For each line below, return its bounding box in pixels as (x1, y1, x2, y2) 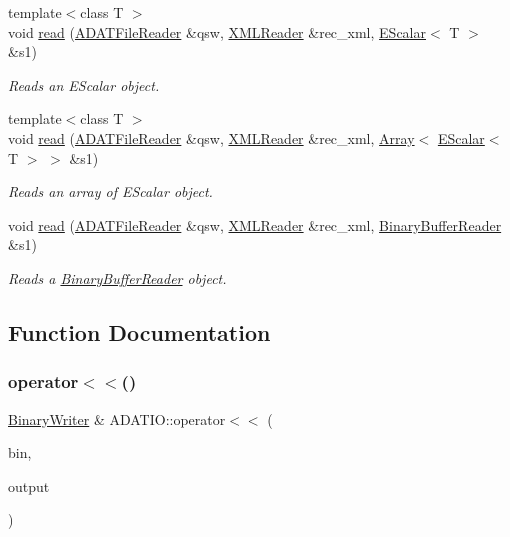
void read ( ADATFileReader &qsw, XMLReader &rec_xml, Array (8, 127, 415, 148)
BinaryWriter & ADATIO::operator (8, 408, 226, 429)
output (8, 475, 50, 496)
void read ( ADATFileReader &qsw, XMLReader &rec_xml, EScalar (8, 21, 426, 42)
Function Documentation (8, 316, 271, 347)
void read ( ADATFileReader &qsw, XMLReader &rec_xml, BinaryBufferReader (8, 214, 502, 235)
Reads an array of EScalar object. (8, 181, 213, 202)
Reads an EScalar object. (8, 74, 160, 95)
